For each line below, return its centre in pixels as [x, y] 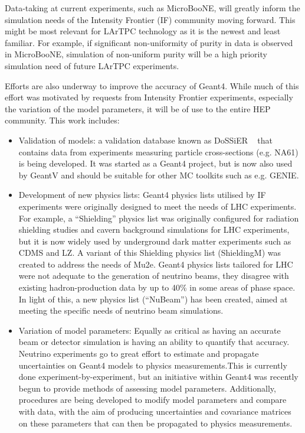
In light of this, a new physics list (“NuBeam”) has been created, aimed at [153, 299]
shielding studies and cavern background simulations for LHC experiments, [154, 229]
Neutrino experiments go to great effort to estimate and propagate [139, 354]
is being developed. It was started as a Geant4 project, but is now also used [155, 163]
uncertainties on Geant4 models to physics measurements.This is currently [153, 365]
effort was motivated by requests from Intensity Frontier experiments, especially [149, 97]
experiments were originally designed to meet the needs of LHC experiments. [158, 206]
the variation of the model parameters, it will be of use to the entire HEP [138, 108]
